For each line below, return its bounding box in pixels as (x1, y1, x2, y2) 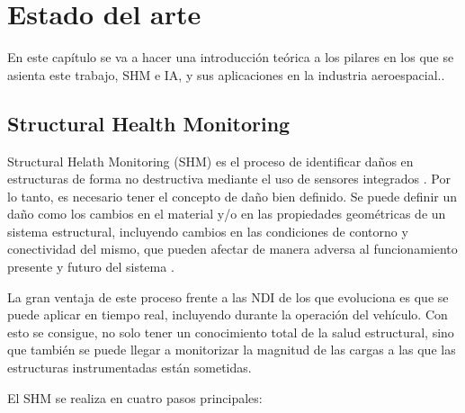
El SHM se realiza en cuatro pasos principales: (7, 388, 263, 407)
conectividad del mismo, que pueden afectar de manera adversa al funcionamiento (7, 239, 458, 258)
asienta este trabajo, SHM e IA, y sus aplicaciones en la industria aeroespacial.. (7, 65, 445, 84)
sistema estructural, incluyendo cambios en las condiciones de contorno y (7, 221, 408, 240)
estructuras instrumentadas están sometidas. (7, 358, 252, 377)
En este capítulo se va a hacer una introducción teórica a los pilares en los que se (7, 48, 454, 67)
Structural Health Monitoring (7, 109, 291, 137)
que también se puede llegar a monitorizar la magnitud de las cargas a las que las (7, 340, 456, 359)
